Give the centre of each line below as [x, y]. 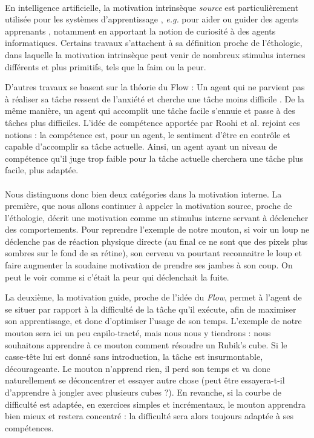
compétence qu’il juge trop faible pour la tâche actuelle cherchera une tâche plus [154, 158]
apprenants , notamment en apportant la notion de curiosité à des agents [140, 31]
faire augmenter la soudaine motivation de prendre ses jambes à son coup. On [149, 265]
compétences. [29, 427]
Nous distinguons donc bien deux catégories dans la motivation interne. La [143, 194]
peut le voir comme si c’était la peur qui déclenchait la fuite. [117, 277]
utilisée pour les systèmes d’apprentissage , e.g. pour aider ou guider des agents [152, 19]
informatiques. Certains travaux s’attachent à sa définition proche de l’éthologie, [154, 43]
